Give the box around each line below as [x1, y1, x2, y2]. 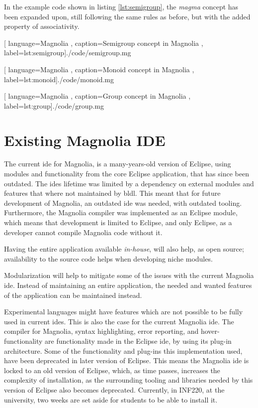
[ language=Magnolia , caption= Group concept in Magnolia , [4, 91, 191, 101]
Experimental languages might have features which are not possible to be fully [4, 306, 243, 317]
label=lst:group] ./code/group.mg [4, 100, 104, 111]
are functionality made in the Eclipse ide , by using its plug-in [45, 335, 232, 346]
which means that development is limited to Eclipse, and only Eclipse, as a [4, 217, 232, 228]
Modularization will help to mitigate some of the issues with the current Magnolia [4, 270, 254, 280]
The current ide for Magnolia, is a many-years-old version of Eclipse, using [4, 158, 231, 169]
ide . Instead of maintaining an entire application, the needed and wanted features [4, 280, 252, 290]
